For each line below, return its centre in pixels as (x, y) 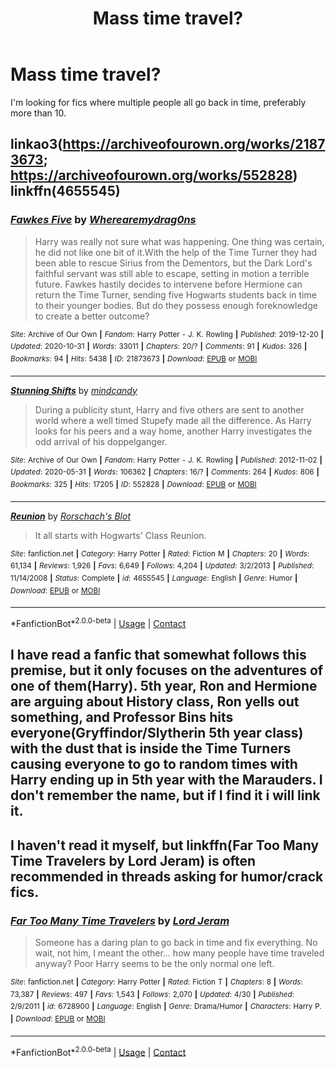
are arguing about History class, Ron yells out (155, 702)
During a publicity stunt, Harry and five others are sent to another (169, 409)
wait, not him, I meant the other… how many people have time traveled (179, 953)
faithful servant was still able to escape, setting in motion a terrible (172, 273)
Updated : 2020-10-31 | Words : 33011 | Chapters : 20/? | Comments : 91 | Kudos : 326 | (159, 347)
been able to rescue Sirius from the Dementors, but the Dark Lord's (173, 263)
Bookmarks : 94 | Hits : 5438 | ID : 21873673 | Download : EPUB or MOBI (134, 358)
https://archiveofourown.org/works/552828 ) (154, 175)
